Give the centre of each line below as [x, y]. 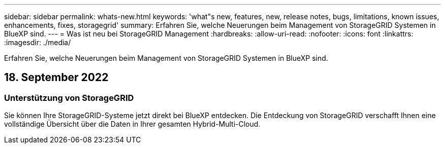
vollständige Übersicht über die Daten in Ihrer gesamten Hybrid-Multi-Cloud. [132, 124]
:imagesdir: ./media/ [38, 42]
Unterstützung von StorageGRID [69, 98]
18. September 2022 [56, 78]
